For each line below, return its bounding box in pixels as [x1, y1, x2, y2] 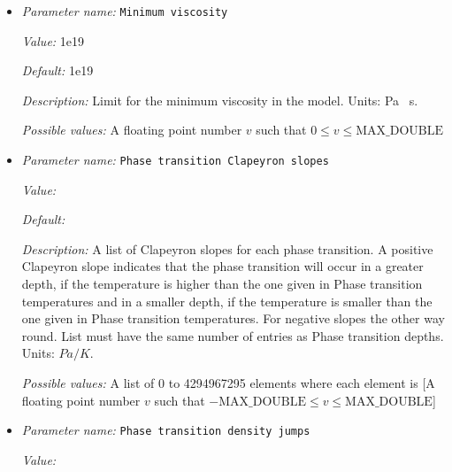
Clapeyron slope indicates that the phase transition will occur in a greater [21, 257, 424, 275]
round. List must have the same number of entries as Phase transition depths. [21, 326, 444, 344]
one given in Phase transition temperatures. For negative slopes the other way [21, 309, 445, 328]
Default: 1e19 [21, 61, 94, 80]
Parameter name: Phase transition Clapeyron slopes [21, 151, 329, 169]
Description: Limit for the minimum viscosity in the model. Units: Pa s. [21, 90, 418, 109]
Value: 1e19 [21, 31, 85, 50]
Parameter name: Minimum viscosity [21, 2, 228, 19]
